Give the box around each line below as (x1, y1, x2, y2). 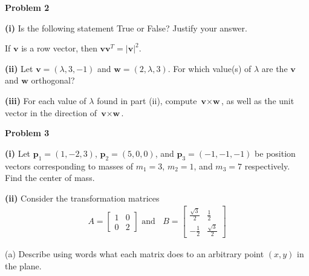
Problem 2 (5, 1, 50, 13)
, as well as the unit (221, 94, 294, 107)
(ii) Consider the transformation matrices (5, 191, 160, 204)
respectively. (244, 159, 290, 172)
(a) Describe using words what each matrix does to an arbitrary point (5, 248, 264, 260)
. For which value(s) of (168, 62, 252, 74)
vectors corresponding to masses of (5, 159, 134, 172)
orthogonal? (31, 74, 75, 87)
